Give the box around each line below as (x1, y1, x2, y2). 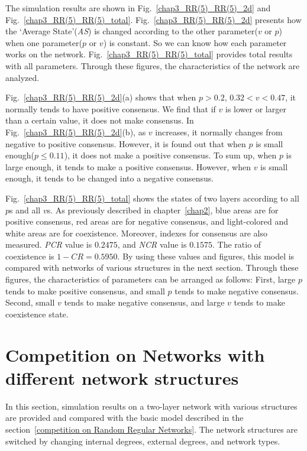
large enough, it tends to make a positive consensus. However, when (5, 160, 251, 173)
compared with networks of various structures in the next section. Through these (5, 261, 299, 274)
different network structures (5, 365, 239, 390)
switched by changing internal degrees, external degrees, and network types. (5, 434, 280, 447)
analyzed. (5, 71, 40, 83)
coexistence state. (5, 307, 69, 320)
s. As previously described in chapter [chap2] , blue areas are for (47, 203, 279, 216)
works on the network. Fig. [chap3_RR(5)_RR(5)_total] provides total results (5, 48, 293, 60)
